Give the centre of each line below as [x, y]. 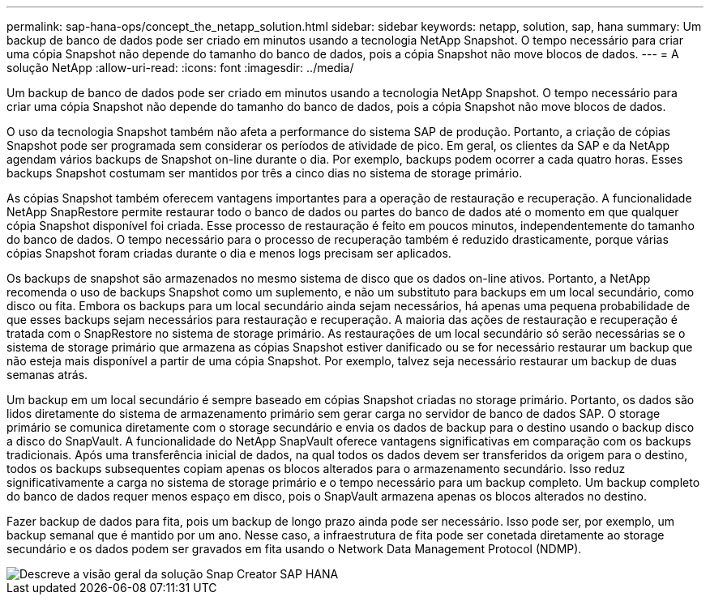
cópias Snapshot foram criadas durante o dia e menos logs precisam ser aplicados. [229, 253]
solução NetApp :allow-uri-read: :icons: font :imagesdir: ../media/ [180, 68]
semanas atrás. [47, 375]
